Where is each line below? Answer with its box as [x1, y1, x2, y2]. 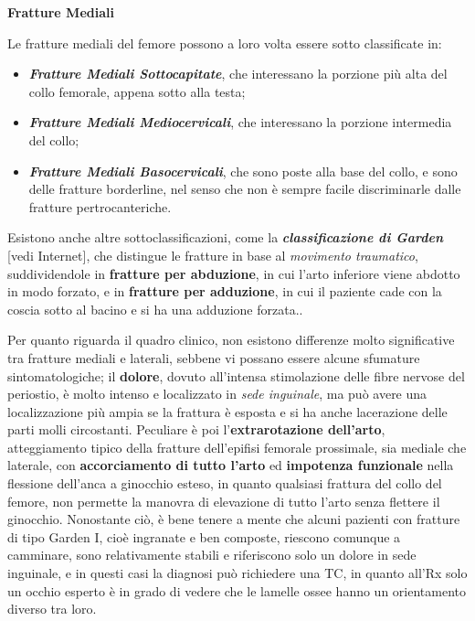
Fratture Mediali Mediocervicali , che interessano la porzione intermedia [28, 112, 452, 132]
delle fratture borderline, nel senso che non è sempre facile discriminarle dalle [28, 179, 461, 198]
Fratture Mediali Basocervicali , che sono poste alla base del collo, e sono [28, 161, 458, 180]
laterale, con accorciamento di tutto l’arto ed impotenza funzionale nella [7, 455, 454, 475]
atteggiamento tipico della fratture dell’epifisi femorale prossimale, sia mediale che [7, 437, 467, 456]
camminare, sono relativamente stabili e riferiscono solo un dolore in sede [7, 545, 417, 564]
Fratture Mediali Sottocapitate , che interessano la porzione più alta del [28, 64, 448, 83]
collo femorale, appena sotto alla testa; [28, 81, 246, 101]
